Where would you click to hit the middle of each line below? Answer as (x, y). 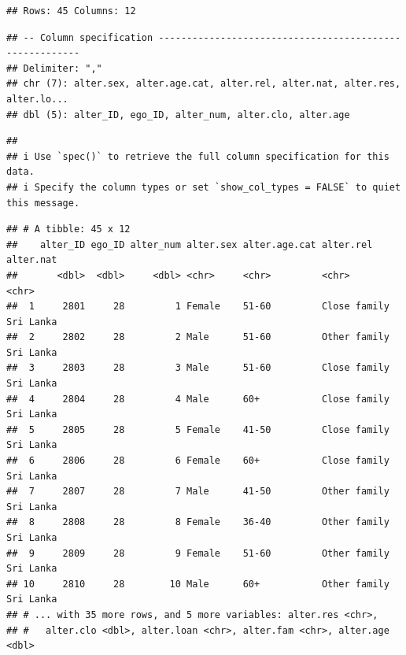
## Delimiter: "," (54, 68)
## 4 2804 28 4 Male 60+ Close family (198, 399)
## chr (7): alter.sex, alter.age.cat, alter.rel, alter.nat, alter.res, (204, 84)
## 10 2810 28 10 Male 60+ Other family (198, 584)
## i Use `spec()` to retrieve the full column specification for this (198, 156)
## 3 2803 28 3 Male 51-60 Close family (198, 368)
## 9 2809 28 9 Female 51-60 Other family (198, 553)
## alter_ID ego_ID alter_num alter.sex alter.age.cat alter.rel (190, 244)
